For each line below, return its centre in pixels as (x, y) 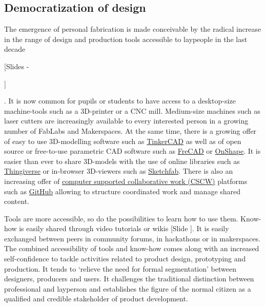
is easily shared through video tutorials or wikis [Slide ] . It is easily (124, 228)
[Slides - (17, 66)
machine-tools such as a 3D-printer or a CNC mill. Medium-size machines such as (132, 110)
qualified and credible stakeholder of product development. (96, 299)
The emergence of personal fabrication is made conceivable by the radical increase (133, 29)
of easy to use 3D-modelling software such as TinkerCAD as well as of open (123, 141)
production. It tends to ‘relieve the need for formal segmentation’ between (120, 268)
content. (17, 201)
